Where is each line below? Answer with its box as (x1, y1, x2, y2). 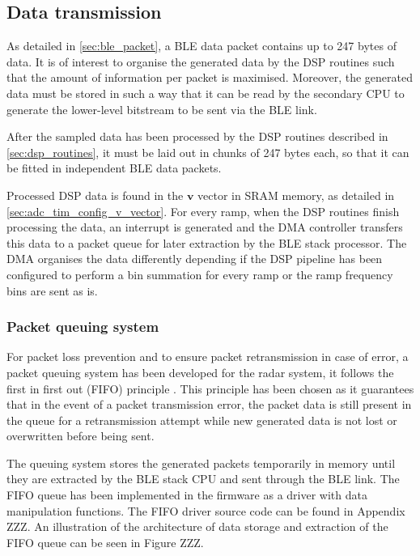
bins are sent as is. (6, 282, 98, 299)
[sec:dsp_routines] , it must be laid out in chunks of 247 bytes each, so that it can (6, 143, 409, 160)
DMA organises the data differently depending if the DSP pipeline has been (6, 250, 383, 267)
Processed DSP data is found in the (6, 186, 184, 203)
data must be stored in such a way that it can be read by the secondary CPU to (6, 84, 405, 101)
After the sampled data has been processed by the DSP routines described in (6, 128, 388, 145)
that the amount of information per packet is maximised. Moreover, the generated (6, 69, 414, 86)
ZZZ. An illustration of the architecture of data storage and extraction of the (6, 518, 388, 535)
